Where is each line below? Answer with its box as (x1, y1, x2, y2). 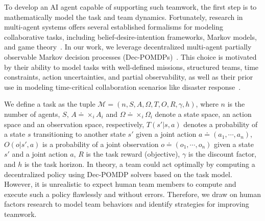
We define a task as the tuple (4, 99, 95, 109)
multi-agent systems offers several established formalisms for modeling (4, 21, 223, 32)
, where (196, 99, 219, 109)
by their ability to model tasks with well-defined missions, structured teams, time (4, 61, 259, 72)
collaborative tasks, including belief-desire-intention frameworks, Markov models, (4, 31, 257, 42)
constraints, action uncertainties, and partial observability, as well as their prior (4, 71, 253, 82)
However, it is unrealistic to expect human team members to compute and (4, 179, 236, 189)
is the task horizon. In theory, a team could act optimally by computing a (24, 158, 255, 169)
